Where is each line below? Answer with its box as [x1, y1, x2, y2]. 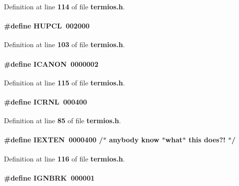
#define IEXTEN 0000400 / [4, 134, 103, 145]
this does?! [188, 134, 226, 145]
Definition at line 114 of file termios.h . [4, 1, 125, 11]
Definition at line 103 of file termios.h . [4, 39, 125, 50]
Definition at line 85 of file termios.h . [4, 115, 121, 126]
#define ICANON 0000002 [4, 58, 98, 69]
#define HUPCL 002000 [4, 21, 90, 31]
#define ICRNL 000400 [4, 96, 87, 106]
